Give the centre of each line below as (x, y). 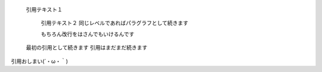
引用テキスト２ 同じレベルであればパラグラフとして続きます (114, 23)
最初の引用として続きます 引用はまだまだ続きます (87, 48)
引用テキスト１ (44, 10)
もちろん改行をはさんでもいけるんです (88, 34)
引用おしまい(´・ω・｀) (39, 61)
